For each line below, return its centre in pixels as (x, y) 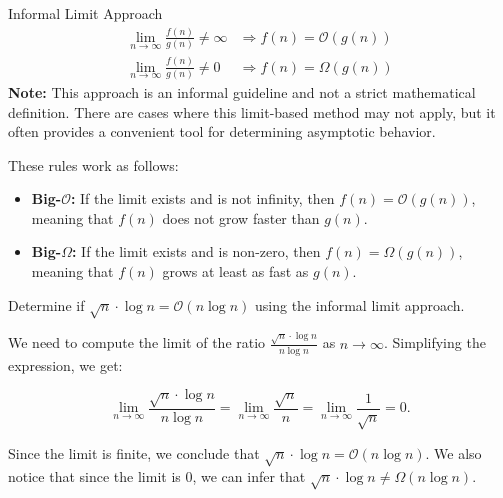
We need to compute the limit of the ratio (137, 342)
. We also (453, 452)
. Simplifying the (434, 342)
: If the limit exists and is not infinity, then (202, 198)
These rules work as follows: (93, 164)
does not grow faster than (241, 217)
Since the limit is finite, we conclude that (134, 452)
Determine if (46, 304)
